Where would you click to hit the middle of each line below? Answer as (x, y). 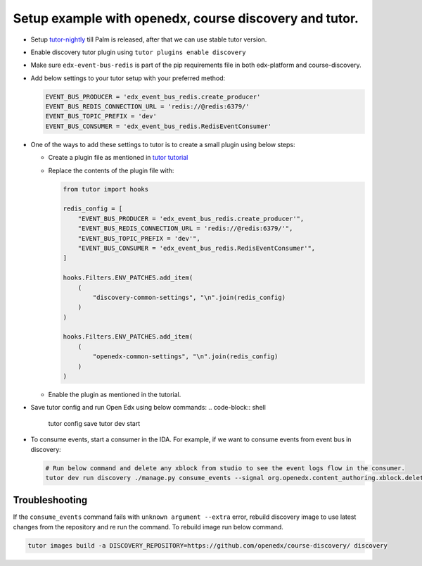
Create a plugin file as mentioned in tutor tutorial (118, 158)
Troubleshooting (50, 500)
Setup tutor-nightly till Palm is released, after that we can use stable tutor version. (149, 39)
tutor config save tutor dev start (94, 423)
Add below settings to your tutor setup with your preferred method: (128, 78)
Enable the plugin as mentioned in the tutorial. (115, 395)
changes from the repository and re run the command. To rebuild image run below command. (148, 527)
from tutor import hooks (106, 189)
